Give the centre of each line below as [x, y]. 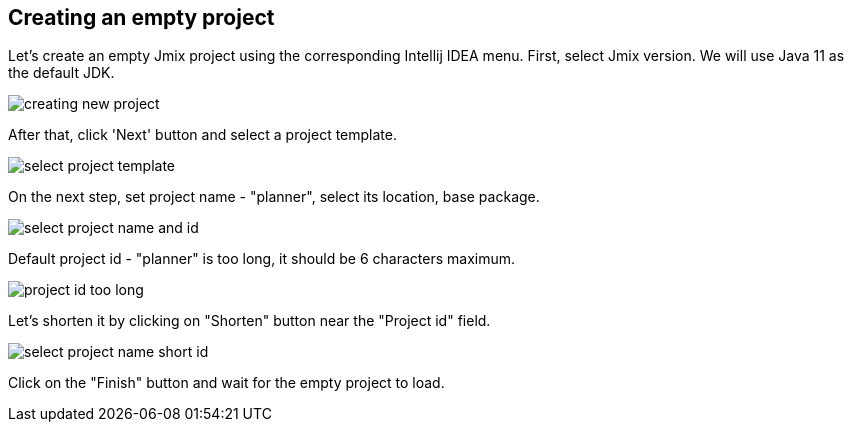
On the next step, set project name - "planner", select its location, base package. [274, 197]
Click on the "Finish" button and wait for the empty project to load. [226, 383]
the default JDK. [61, 73]
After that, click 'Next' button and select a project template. [203, 135]
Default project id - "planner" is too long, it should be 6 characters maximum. [262, 259]
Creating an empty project [141, 17]
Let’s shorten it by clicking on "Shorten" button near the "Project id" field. [249, 321]
